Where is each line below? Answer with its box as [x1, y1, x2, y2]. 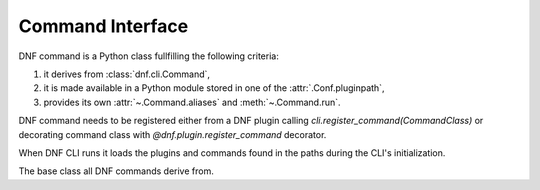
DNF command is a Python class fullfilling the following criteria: [18, 50, 279, 62]
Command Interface [18, 15, 189, 37]
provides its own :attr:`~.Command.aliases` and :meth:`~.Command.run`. [43, 96, 341, 108]
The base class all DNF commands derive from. [18, 165, 214, 177]
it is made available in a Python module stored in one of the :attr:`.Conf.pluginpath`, [43, 82, 385, 94]
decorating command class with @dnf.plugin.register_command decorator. [18, 128, 327, 140]
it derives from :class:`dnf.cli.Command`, [43, 68, 210, 80]
